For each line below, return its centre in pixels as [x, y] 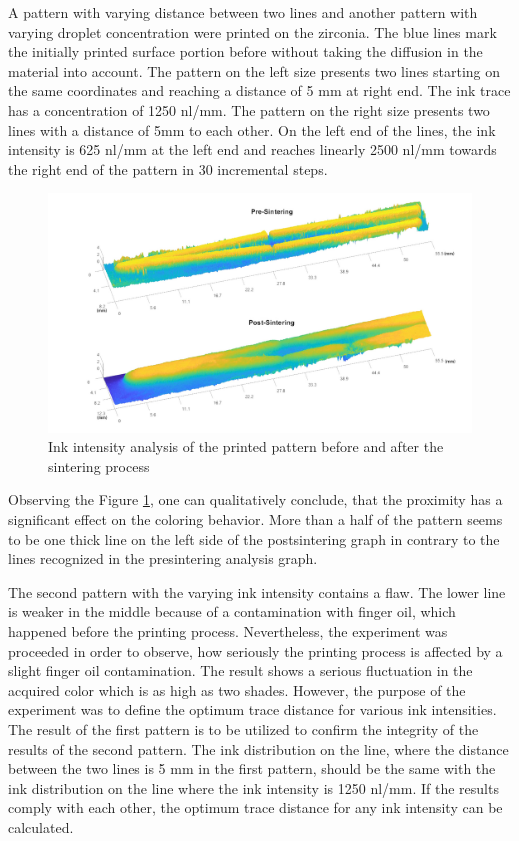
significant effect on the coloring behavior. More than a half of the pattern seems [255, 519]
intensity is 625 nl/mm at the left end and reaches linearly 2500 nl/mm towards [252, 149]
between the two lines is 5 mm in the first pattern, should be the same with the [252, 768]
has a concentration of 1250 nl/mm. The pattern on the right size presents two [249, 109]
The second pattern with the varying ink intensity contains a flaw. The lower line [257, 591]
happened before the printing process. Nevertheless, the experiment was [228, 631]
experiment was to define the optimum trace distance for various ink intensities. [252, 709]
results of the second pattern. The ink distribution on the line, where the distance [258, 748]
